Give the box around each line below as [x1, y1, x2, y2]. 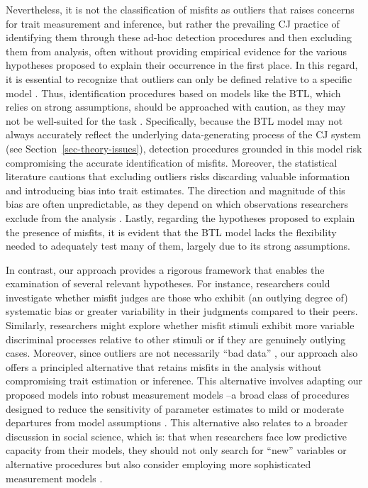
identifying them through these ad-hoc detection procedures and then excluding [6, 30, 352, 45]
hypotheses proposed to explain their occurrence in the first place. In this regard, [6, 57, 358, 72]
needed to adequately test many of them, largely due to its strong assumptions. [6, 238, 350, 253]
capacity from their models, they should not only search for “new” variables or [6, 443, 347, 457]
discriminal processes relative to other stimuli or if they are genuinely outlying [6, 331, 346, 346]
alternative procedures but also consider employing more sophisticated [6, 457, 311, 471]
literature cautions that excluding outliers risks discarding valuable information [6, 169, 350, 184]
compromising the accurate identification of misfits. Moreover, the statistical [6, 155, 338, 170]
